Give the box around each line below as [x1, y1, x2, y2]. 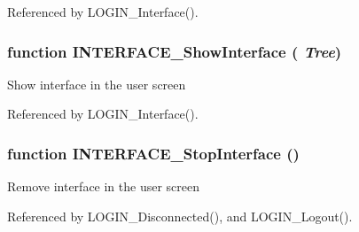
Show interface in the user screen [7, 74, 186, 93]
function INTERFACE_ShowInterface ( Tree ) [7, 40, 342, 62]
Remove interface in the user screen [7, 177, 200, 196]
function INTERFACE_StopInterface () [7, 142, 300, 164]
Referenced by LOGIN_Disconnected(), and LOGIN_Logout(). [7, 206, 353, 225]
